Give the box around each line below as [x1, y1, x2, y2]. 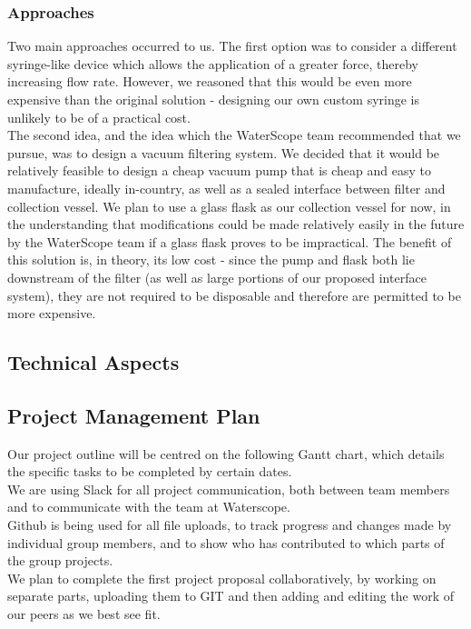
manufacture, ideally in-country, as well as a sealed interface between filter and [7, 178, 446, 197]
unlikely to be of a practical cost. [7, 107, 191, 126]
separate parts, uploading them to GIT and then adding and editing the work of [7, 586, 454, 605]
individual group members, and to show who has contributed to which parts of [7, 533, 445, 552]
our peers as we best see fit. [7, 604, 161, 624]
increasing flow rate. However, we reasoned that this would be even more [7, 72, 412, 91]
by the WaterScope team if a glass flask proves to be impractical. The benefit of [7, 232, 452, 251]
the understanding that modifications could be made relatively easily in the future [7, 215, 465, 234]
